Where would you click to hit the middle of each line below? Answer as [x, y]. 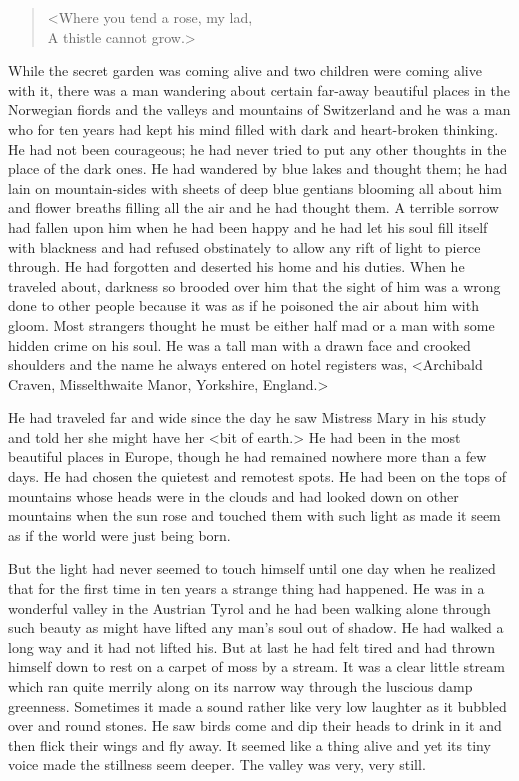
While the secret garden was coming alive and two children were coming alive [245, 70]
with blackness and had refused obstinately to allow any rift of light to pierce [244, 246]
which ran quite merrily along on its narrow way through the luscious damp [240, 686]
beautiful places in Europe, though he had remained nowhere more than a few [247, 456]
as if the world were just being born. [119, 534]
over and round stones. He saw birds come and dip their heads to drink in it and [255, 725]
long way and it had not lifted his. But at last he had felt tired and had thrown [251, 646]
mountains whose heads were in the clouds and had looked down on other [233, 495]
